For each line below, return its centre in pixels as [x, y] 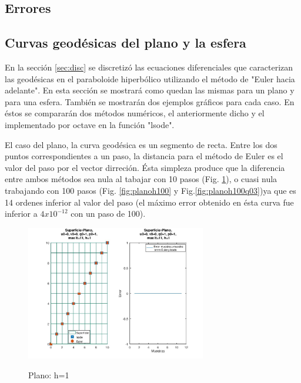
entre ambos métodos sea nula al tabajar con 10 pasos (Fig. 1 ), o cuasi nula [141, 179]
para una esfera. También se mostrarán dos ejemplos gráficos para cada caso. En [150, 101]
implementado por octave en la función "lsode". [90, 124]
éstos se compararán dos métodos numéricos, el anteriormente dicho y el [135, 113]
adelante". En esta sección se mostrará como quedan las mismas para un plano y [150, 90]
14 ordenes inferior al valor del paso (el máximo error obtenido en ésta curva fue [149, 202]
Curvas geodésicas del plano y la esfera [126, 43]
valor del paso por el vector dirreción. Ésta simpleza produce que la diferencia [145, 167]
